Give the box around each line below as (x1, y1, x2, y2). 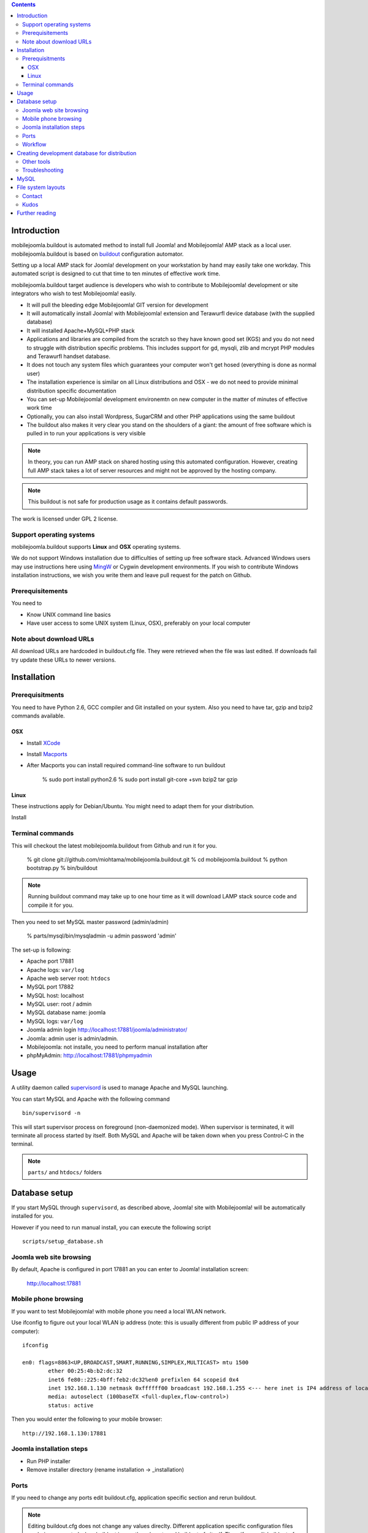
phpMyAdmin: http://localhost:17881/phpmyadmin (26, 1052, 153, 1059)
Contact (22, 192, 42, 199)
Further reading (17, 209, 56, 217)
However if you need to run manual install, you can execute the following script (11, 1223, 211, 1231)
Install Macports (26, 750, 67, 757)
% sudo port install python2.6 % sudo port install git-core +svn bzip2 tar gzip (42, 776, 238, 783)
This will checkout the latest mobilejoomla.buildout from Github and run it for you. (11, 842, 217, 849)
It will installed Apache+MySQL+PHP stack (26, 327, 135, 334)
